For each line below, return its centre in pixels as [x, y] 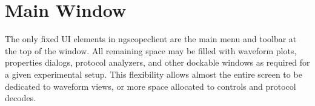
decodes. [21, 98]
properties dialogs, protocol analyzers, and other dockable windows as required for [157, 62]
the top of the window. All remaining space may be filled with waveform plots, [151, 50]
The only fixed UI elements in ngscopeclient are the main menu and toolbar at [151, 39]
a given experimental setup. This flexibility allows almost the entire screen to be [154, 74]
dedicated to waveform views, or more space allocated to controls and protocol [151, 86]
